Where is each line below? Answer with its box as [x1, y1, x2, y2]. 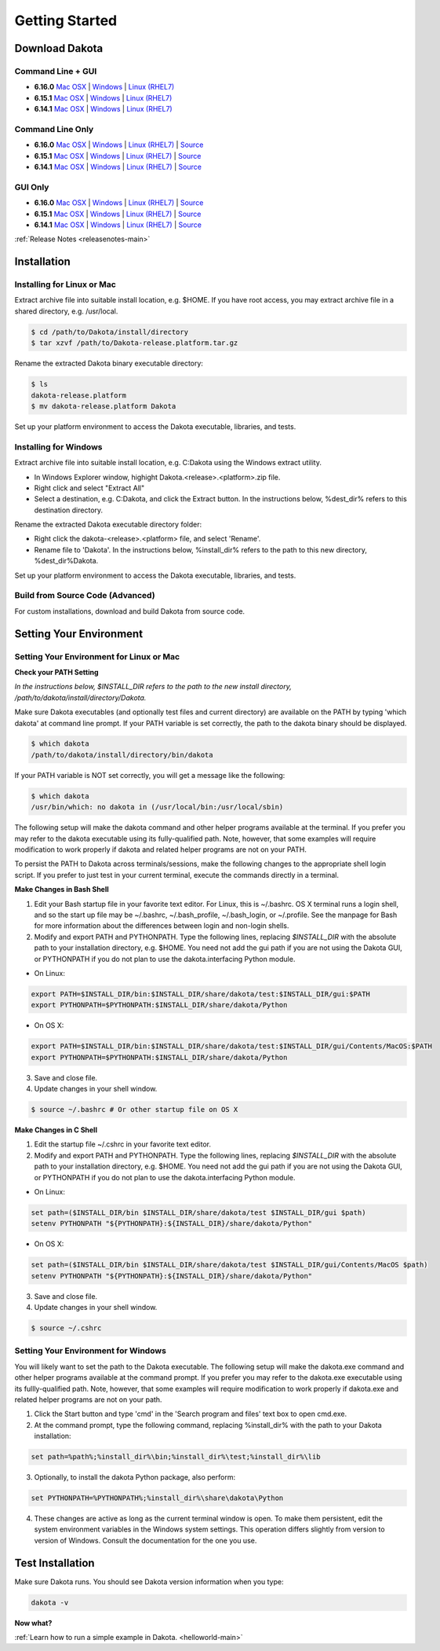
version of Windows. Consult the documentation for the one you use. [34, 1535, 257, 1545]
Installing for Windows [14, 441, 103, 452]
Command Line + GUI [14, 65, 97, 76]
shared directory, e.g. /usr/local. [14, 306, 118, 316]
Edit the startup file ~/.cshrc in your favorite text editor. [34, 1139, 212, 1149]
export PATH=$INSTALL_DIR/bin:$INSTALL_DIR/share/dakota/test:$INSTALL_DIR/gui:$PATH [31, 989, 370, 998]
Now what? [14, 1618, 53, 1627]
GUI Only [14, 182, 49, 193]
